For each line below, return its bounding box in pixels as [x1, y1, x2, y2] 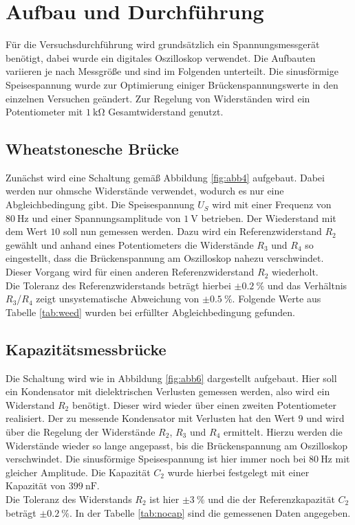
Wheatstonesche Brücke [6, 138, 179, 159]
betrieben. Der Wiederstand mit [201, 210, 336, 225]
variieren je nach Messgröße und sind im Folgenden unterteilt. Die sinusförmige [6, 64, 338, 78]
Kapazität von [6, 478, 66, 493]
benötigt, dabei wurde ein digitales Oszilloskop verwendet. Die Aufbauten [6, 50, 316, 65]
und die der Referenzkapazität [208, 491, 335, 506]
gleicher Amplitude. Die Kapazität [6, 465, 151, 479]
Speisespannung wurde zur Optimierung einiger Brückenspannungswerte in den [6, 77, 338, 91]
